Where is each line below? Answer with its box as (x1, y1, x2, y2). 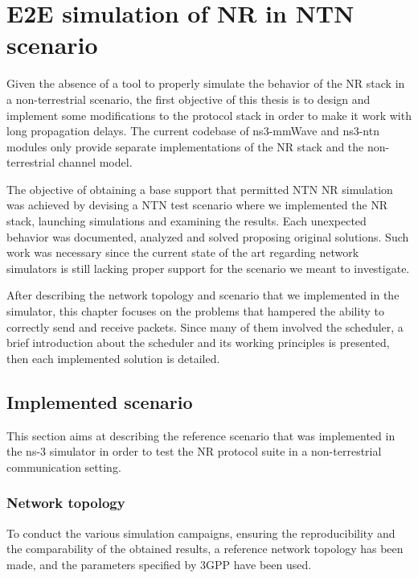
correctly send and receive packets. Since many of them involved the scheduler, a (6, 318, 404, 335)
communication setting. (6, 458, 121, 475)
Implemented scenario (6, 389, 193, 414)
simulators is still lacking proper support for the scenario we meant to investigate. (6, 259, 410, 276)
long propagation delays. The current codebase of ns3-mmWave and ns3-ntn (6, 122, 379, 139)
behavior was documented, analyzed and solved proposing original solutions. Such (6, 228, 409, 245)
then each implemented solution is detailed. (6, 349, 220, 366)
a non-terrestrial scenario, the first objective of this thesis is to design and (6, 90, 371, 107)
